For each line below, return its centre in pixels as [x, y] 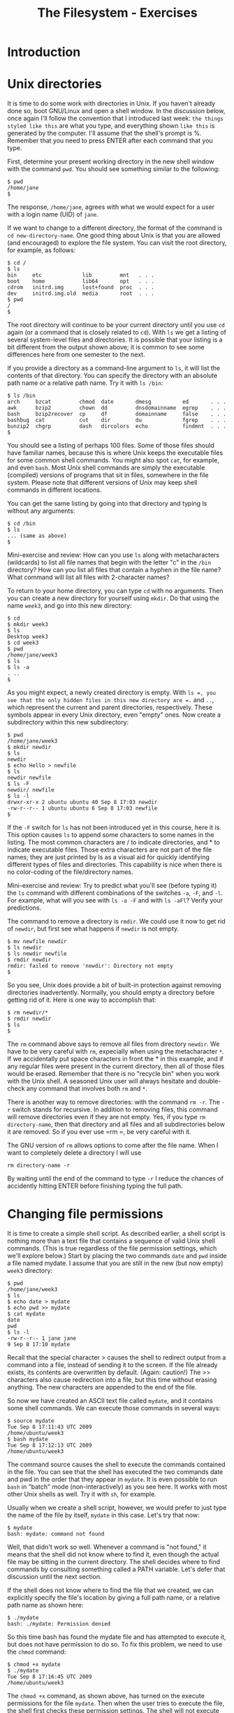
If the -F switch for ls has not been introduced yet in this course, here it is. [114, 828]
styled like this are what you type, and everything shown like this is [111, 126]
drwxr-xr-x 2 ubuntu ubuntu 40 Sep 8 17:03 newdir [82, 802]
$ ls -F [19, 784]
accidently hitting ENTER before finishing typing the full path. [95, 1186]
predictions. [24, 908]
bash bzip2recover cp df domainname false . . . [117, 414]
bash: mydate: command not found [56, 1534]
